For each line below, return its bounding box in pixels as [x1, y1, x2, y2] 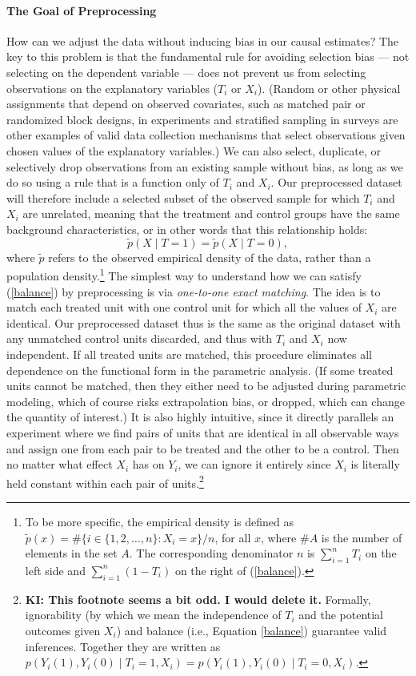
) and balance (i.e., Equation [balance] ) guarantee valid [116, 622, 387, 638]
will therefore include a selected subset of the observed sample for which [6, 189, 360, 206]
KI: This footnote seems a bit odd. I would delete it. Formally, [25, 590, 371, 607]
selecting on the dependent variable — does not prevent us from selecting [6, 63, 366, 80]
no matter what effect [6, 456, 113, 473]
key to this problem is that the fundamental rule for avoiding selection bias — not [6, 48, 410, 65]
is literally [350, 456, 400, 473]
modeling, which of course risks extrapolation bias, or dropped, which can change [6, 392, 405, 409]
